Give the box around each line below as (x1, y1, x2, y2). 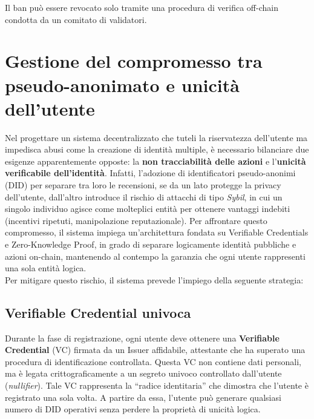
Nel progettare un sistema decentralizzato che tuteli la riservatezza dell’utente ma (5, 131, 308, 144)
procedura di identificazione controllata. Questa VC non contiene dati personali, (5, 355, 301, 368)
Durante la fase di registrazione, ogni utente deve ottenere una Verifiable (5, 331, 280, 344)
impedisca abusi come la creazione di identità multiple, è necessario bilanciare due (5, 143, 309, 156)
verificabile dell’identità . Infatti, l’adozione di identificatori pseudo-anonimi (5, 167, 296, 179)
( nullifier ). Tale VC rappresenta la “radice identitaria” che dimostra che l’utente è (5, 378, 309, 391)
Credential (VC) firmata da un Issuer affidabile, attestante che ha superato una (5, 343, 306, 356)
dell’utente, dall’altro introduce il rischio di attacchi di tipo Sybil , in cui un (5, 190, 283, 203)
